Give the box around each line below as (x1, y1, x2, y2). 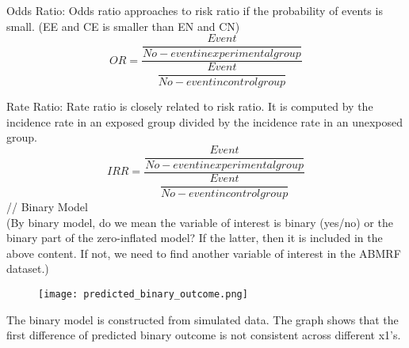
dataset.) (6, 260, 49, 277)
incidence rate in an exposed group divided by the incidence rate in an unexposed (6, 113, 403, 130)
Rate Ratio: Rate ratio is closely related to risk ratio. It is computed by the (6, 98, 373, 115)
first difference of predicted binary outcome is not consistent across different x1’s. (6, 327, 401, 343)
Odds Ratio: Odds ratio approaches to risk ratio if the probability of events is (6, 2, 383, 18)
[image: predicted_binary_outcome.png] (38, 288, 248, 300)
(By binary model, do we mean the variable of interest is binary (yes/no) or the (6, 214, 393, 230)
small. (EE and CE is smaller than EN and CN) (6, 17, 240, 34)
